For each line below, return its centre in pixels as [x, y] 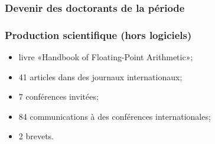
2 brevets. [36, 136]
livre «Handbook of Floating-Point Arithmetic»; [106, 57]
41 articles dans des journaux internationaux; [100, 76]
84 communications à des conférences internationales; [115, 116]
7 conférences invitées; [58, 96]
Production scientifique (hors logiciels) [98, 35]
